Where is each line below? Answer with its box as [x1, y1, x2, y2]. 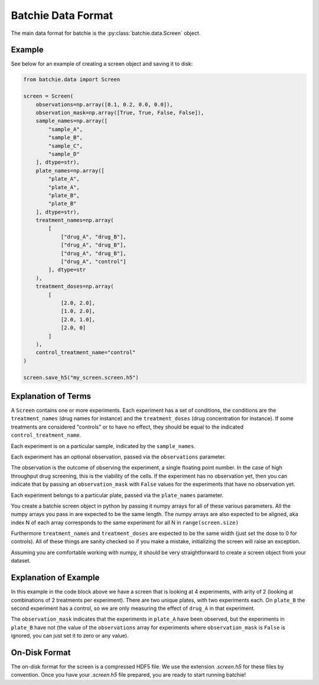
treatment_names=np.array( [35, 217, 115, 224]
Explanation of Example [11, 573, 100, 583]
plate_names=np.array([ [35, 167, 105, 174]
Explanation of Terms [11, 391, 92, 401]
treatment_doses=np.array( [35, 283, 115, 290]
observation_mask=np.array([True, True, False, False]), [35, 109, 204, 116]
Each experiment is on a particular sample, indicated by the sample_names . [11, 442, 196, 449]
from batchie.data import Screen [23, 76, 121, 83]
